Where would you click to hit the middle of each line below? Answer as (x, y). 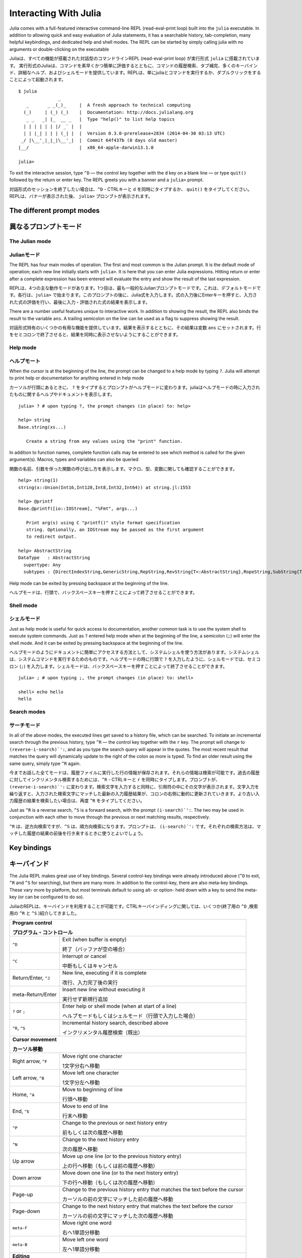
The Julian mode (30, 241)
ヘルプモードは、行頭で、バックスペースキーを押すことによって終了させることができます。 (103, 593)
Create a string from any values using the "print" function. (104, 441)
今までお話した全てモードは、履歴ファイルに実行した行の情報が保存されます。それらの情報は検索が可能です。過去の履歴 (135, 772)
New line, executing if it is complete (104, 973)
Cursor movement (35, 1040)
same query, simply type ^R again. (45, 763)
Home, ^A (23, 1094)
